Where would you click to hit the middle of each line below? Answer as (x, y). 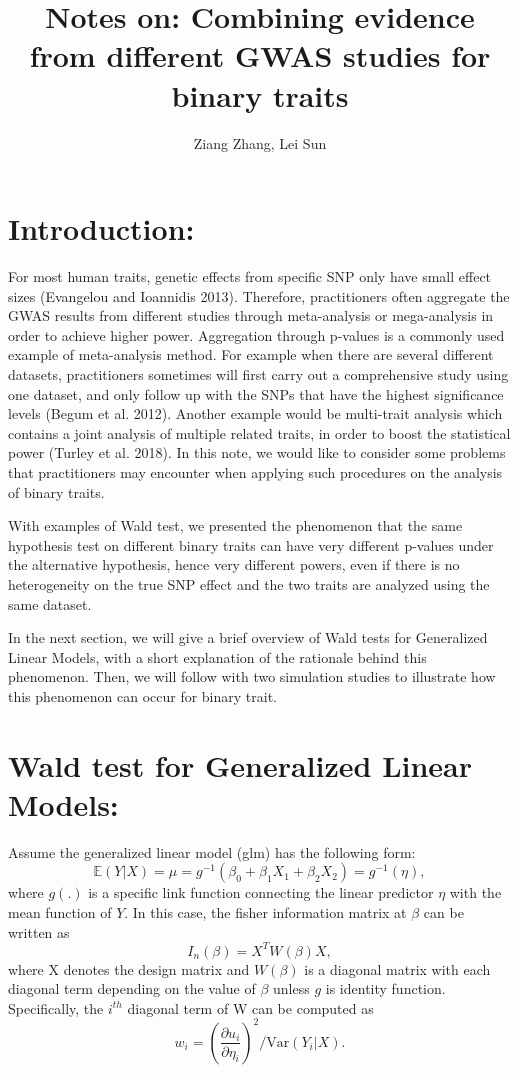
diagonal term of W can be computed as (250, 1007)
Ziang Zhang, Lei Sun (260, 142)
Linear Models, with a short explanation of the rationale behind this (217, 656)
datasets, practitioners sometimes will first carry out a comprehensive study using (258, 374)
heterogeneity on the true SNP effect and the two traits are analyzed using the (249, 583)
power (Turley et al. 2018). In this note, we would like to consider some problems (257, 452)
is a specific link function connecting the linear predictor (261, 892)
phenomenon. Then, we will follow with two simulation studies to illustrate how (252, 676)
